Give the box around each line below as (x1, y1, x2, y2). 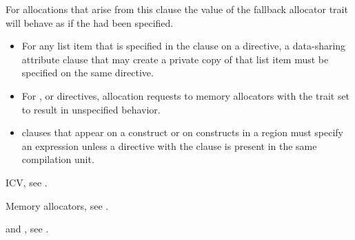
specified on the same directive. (21, 65, 154, 80)
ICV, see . (6, 175, 48, 189)
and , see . (6, 221, 49, 236)
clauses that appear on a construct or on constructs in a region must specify (21, 125, 344, 140)
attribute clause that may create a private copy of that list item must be (21, 52, 329, 66)
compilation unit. (21, 152, 94, 166)
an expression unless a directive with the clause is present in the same (21, 138, 317, 153)
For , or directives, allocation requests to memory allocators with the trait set (21, 88, 350, 102)
